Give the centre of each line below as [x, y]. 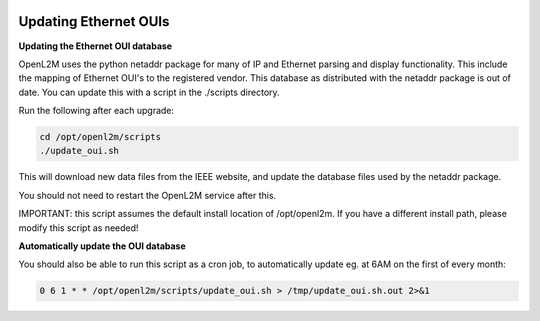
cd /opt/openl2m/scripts [100, 137]
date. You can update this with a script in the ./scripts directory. [149, 92]
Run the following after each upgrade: [96, 111]
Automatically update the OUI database [102, 246]
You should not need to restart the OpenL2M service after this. [147, 195]
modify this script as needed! [78, 227]
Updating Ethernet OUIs [94, 21]
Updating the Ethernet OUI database [95, 46]
